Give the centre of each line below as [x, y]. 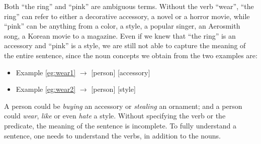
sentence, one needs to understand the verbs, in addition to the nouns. [112, 135]
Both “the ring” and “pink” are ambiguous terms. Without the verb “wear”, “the [129, 6]
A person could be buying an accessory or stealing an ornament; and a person [123, 106]
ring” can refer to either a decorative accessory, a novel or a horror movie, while [127, 16]
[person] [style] [113, 89]
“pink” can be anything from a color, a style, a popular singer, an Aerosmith [122, 26]
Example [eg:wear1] [46, 72]
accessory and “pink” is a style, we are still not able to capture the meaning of [125, 45]
